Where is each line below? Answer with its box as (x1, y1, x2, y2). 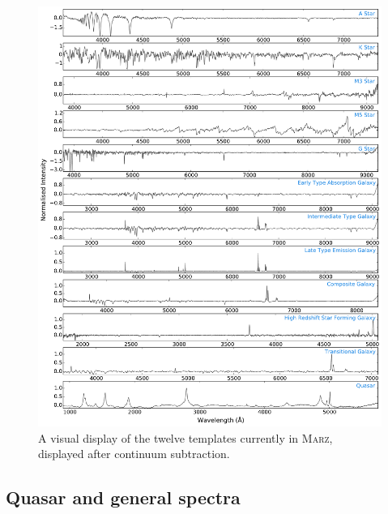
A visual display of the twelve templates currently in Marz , (38, 429, 333, 446)
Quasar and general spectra (6, 485, 241, 510)
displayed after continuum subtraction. (38, 445, 230, 462)
